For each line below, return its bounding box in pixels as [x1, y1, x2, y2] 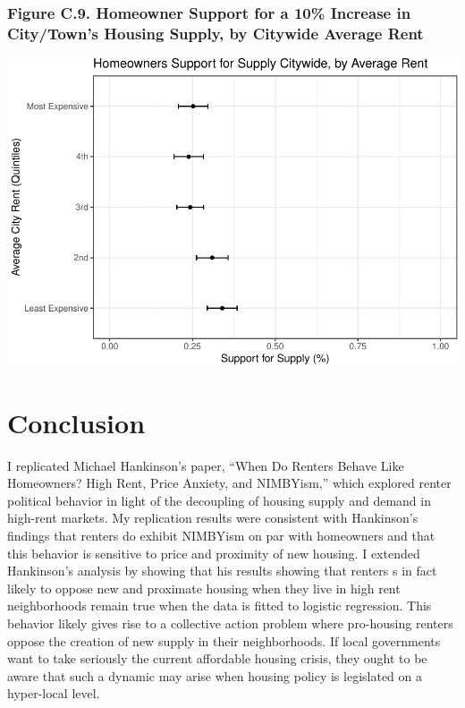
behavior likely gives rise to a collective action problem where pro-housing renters [7, 614, 453, 633]
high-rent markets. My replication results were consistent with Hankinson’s [7, 508, 418, 527]
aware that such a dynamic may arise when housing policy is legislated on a [7, 666, 422, 685]
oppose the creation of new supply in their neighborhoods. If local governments [7, 631, 441, 650]
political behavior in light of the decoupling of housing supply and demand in [7, 490, 431, 509]
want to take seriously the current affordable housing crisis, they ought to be [7, 649, 427, 668]
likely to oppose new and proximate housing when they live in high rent [7, 578, 401, 597]
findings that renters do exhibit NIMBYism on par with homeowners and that [7, 526, 435, 545]
